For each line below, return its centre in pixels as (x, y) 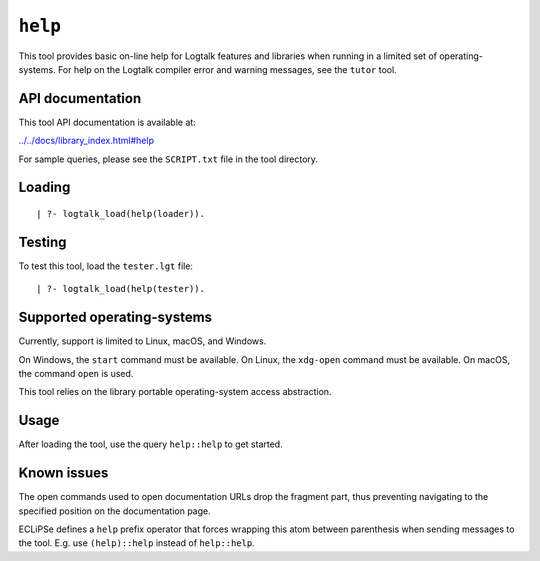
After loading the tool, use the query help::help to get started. (151, 444)
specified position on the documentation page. (115, 511)
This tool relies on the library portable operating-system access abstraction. (175, 392)
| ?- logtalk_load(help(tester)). (120, 289)
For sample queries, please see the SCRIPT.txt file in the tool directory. (168, 159)
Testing (42, 241)
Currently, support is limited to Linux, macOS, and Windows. (142, 341)
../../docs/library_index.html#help (86, 141)
